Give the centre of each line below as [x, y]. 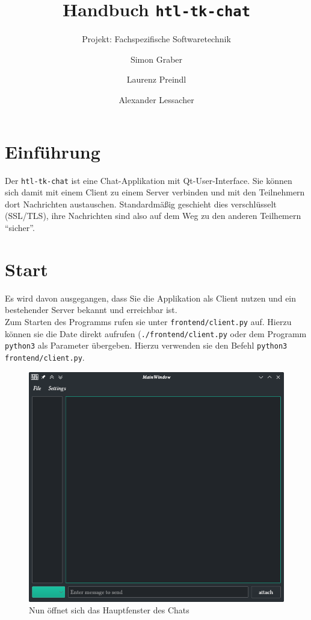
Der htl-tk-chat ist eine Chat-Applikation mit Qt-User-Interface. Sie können [149, 180]
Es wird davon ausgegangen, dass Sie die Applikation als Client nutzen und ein [151, 298]
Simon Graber [156, 59]
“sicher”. [20, 227]
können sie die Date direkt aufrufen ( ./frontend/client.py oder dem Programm [156, 333]
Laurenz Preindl [156, 79]
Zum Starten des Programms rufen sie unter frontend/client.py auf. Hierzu [148, 321]
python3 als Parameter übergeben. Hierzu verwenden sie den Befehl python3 [146, 345]
